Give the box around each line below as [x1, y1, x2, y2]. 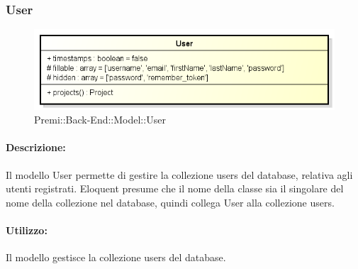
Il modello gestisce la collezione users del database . [6, 250, 226, 265]
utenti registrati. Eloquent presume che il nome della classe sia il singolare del [6, 181, 344, 196]
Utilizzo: [6, 222, 47, 237]
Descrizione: [6, 140, 66, 155]
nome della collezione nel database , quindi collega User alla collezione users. [6, 194, 335, 209]
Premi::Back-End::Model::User [34, 112, 166, 127]
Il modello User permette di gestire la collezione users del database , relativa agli [6, 167, 353, 182]
